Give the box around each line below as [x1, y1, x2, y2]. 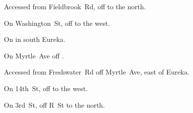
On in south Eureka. [4, 34, 66, 44]
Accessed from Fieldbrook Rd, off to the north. [4, 1, 146, 11]
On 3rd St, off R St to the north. [4, 99, 105, 110]
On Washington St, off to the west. [4, 18, 110, 28]
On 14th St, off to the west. [4, 83, 88, 93]
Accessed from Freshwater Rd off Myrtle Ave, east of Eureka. [4, 67, 190, 77]
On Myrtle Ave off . [4, 50, 64, 60]
